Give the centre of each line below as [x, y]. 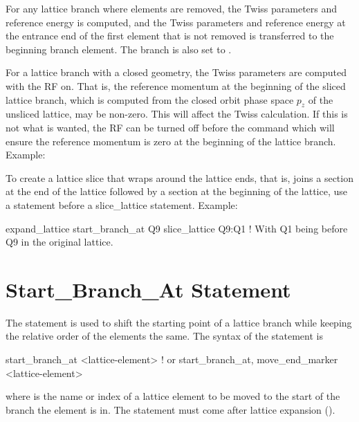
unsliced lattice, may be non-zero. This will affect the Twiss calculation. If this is [177, 114]
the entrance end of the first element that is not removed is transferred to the [170, 36]
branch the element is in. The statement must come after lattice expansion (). [171, 409]
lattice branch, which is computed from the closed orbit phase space [150, 99]
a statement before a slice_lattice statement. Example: [122, 204]
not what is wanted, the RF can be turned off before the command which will [170, 127]
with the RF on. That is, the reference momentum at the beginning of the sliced [176, 85]
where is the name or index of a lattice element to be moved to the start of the [173, 396]
